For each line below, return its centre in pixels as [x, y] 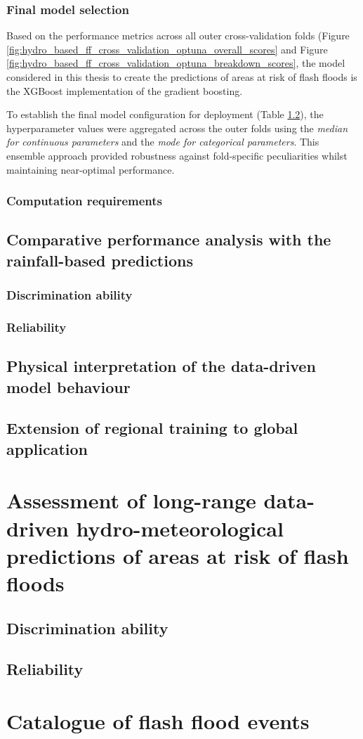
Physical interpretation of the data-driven [161, 366]
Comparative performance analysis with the [169, 239]
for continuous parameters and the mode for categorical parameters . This [163, 142]
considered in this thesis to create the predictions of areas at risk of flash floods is [182, 77]
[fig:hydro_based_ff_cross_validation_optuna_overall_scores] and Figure [167, 49]
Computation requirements [85, 201]
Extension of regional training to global [152, 428]
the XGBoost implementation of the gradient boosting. [125, 90]
